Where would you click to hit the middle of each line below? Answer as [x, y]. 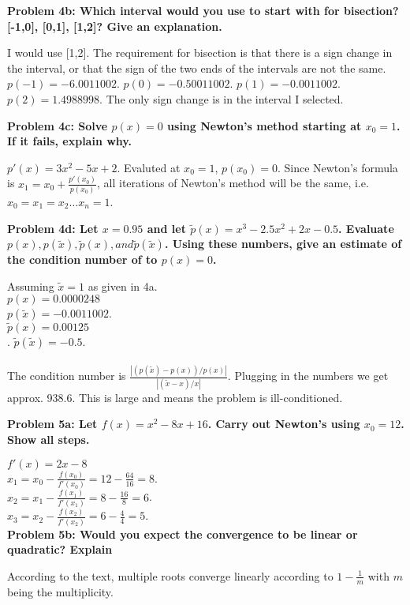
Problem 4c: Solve [58, 125]
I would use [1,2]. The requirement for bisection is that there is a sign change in [200, 53]
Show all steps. [48, 440]
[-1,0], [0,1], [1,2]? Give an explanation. [115, 26]
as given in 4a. [123, 286]
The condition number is [67, 376]
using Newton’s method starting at [265, 125]
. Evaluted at [149, 167]
